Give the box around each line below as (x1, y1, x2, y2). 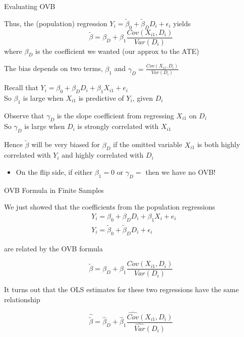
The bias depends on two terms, (4, 63, 103, 74)
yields (173, 18, 191, 28)
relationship (4, 294, 40, 304)
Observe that (4, 110, 44, 120)
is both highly (197, 139, 240, 150)
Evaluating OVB (4, 1, 55, 11)
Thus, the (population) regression (4, 18, 107, 28)
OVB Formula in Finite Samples (4, 184, 104, 195)
